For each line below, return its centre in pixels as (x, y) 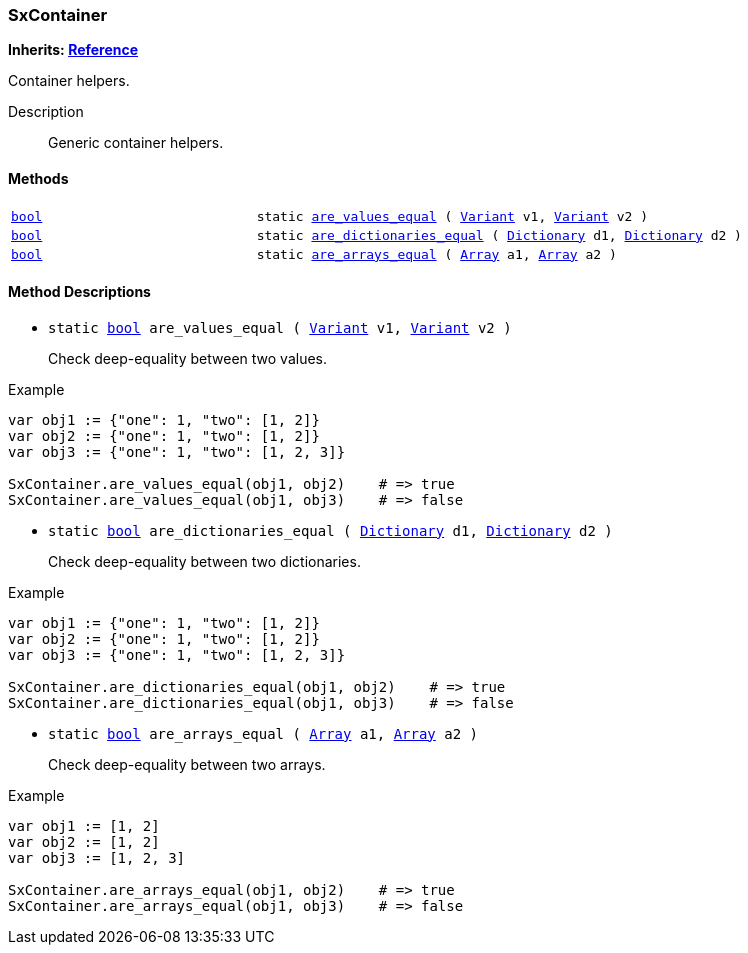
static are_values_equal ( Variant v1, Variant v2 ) (452, 216)
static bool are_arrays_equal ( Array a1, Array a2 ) (263, 733)
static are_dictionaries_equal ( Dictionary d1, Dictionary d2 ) (499, 235)
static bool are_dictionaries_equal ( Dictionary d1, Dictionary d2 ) (330, 530)
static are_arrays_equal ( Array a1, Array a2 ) (436, 254)
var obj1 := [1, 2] (84, 825)
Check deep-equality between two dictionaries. (204, 561)
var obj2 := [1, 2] (84, 841)
